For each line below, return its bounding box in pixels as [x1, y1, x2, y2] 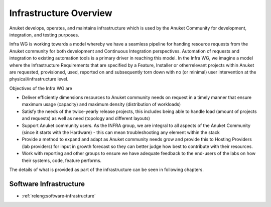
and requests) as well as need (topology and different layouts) [22, 115, 151, 121]
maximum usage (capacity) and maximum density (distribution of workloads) [22, 101, 181, 107]
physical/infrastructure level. [9, 76, 69, 82]
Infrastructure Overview [9, 7, 112, 18]
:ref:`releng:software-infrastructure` [22, 192, 96, 198]
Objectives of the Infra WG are [9, 85, 72, 91]
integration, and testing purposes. [9, 31, 80, 37]
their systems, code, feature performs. [22, 157, 102, 163]
